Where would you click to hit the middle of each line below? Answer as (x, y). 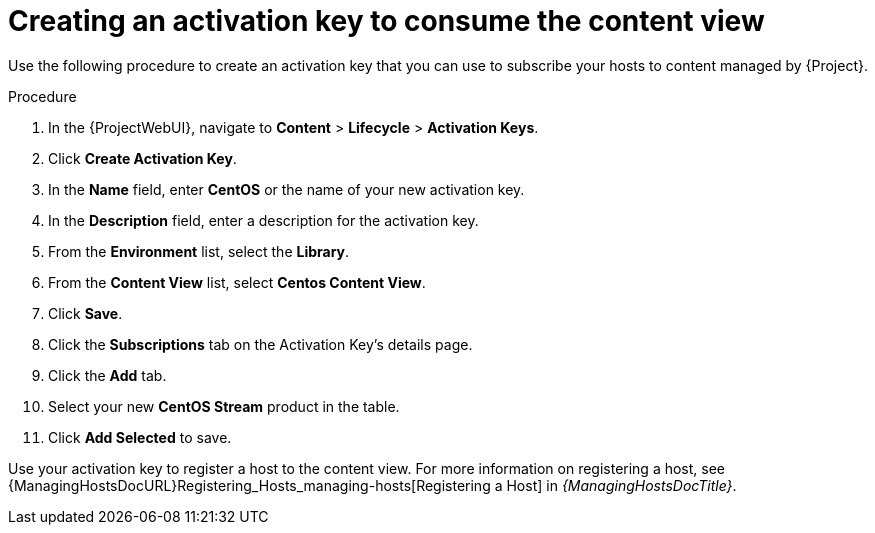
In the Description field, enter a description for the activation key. (263, 220)
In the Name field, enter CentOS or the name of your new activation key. (286, 189)
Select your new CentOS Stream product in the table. (224, 406)
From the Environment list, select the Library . (199, 251)
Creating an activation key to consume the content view (386, 21)
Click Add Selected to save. (140, 437)
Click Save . (85, 313)
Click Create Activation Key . (142, 158)
